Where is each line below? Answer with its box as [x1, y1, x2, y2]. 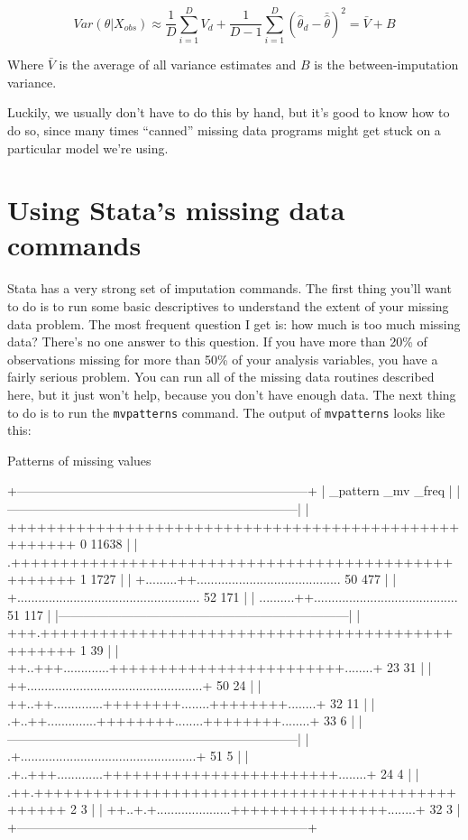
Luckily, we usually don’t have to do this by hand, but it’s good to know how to [7, 103, 450, 122]
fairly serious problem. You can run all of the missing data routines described [7, 367, 435, 386]
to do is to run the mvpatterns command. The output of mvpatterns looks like [7, 402, 445, 421]
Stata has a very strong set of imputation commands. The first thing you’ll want [7, 279, 452, 298]
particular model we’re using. [7, 138, 169, 157]
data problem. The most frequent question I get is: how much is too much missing [7, 314, 461, 333]
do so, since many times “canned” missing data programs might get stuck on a [7, 120, 441, 139]
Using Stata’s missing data [7, 191, 345, 228]
